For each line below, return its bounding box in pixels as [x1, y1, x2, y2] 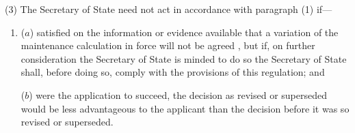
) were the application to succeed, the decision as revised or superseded [29, 87, 327, 102]
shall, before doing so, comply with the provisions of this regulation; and [21, 65, 325, 79]
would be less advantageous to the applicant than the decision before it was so [21, 101, 350, 115]
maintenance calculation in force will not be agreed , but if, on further [21, 38, 315, 53]
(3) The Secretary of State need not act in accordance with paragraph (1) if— [5, 2, 332, 16]
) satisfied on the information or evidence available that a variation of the [29, 25, 339, 39]
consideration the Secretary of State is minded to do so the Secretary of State [21, 51, 347, 65]
